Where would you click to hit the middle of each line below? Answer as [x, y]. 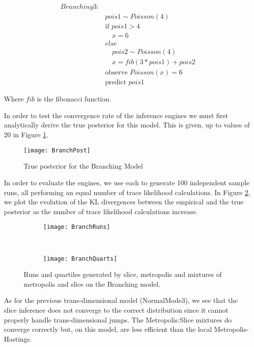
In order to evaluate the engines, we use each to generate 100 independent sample [127, 182]
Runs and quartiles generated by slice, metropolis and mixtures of [123, 274]
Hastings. [18, 338]
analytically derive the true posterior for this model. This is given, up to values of [127, 125]
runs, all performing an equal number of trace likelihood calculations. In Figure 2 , [127, 192]
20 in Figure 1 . [26, 135]
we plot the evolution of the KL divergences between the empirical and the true [124, 202]
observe [116, 73]
